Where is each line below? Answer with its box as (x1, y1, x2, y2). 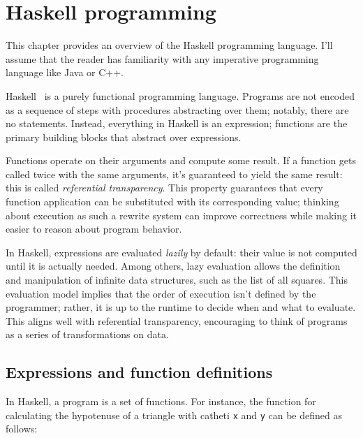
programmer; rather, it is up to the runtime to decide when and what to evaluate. (6, 300, 356, 314)
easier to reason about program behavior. (6, 221, 182, 236)
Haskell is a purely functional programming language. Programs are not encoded (6, 88, 355, 103)
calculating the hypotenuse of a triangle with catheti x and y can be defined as (6, 407, 342, 422)
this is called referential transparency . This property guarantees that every (6, 180, 323, 195)
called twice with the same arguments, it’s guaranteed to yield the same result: (6, 166, 343, 181)
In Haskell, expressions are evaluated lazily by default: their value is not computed (6, 244, 357, 259)
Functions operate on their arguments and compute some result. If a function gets (6, 153, 357, 168)
